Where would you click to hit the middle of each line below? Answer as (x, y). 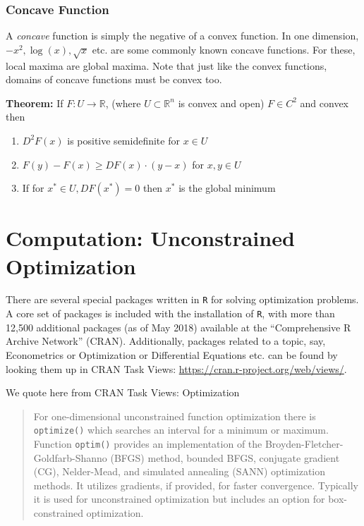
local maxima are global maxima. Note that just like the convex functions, (166, 65)
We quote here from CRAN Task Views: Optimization (123, 392)
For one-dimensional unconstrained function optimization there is (175, 416)
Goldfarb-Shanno (70, 457)
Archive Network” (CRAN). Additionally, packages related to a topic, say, (166, 341)
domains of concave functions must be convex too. (114, 79)
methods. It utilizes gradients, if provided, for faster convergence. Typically (196, 485)
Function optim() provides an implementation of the (148, 443)
